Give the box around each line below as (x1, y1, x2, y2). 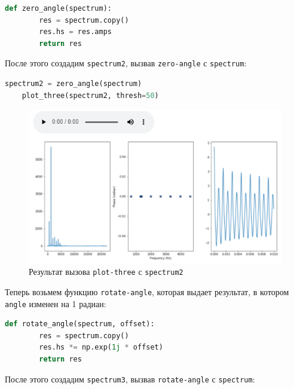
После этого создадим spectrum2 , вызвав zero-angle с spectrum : (5, 57, 247, 69)
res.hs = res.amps (39, 27, 112, 36)
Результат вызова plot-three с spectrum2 (29, 265, 183, 278)
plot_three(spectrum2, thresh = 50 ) (22, 91, 159, 100)
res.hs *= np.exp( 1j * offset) (39, 343, 163, 352)
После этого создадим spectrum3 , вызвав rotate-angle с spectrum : (5, 372, 255, 385)
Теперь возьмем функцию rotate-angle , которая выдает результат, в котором (5, 285, 289, 298)
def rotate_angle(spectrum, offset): (5, 320, 155, 329)
